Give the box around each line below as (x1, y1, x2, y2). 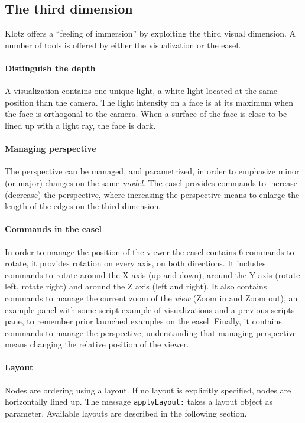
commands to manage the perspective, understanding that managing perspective (5, 326, 297, 339)
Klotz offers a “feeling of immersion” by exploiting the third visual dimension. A (5, 27, 296, 40)
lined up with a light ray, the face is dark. (5, 119, 156, 131)
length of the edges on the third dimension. (5, 200, 161, 212)
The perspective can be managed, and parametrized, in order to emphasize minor (5, 165, 300, 177)
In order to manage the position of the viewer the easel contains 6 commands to (5, 245, 294, 258)
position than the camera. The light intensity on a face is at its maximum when (5, 96, 293, 108)
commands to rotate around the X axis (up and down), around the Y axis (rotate (5, 268, 300, 281)
